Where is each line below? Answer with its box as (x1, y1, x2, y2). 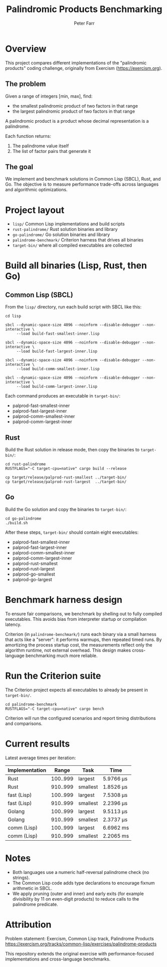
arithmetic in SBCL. (12, 885, 53, 891)
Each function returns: (5, 133, 52, 139)
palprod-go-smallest (12, 571, 55, 577)
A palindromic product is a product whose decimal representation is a (5, 118, 149, 124)
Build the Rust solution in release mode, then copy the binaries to (5, 447, 140, 453)
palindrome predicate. (12, 901, 59, 907)
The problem (5, 79, 46, 89)
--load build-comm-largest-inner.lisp (16, 384, 98, 389)
